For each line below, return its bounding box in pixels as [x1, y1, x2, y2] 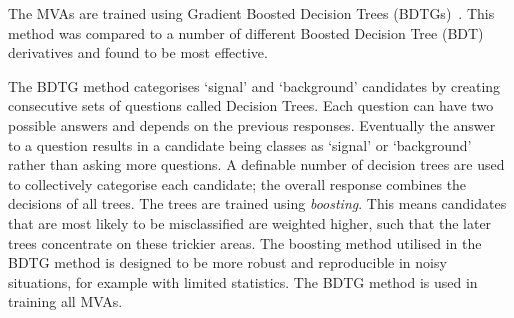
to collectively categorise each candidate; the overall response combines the [8, 173, 467, 194]
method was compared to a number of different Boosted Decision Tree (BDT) [8, 22, 484, 43]
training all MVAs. [8, 291, 123, 312]
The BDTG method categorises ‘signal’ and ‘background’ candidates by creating [8, 75, 501, 96]
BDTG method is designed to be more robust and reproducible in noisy [8, 252, 447, 273]
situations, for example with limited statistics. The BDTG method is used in [8, 271, 478, 292]
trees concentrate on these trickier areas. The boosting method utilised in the [8, 232, 482, 253]
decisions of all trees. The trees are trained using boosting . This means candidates [8, 193, 507, 214]
